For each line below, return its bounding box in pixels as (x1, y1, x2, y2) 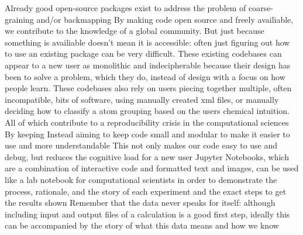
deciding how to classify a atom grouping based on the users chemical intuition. (5, 105, 290, 117)
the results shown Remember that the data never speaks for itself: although (5, 196, 276, 209)
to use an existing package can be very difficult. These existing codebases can (5, 47, 282, 60)
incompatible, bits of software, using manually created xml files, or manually (5, 93, 279, 105)
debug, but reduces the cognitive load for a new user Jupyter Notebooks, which (5, 150, 289, 163)
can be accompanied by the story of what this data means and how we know (5, 219, 279, 231)
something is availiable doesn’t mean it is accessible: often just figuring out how (5, 36, 290, 48)
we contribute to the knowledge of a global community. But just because (5, 25, 264, 37)
